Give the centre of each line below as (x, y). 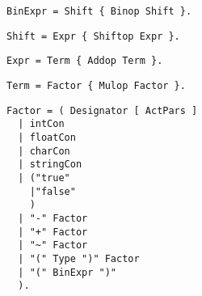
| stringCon (50, 165)
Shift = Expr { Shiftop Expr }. (93, 36)
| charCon (44, 151)
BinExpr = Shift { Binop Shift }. (99, 11)
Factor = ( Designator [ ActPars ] (102, 110)
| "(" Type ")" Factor (79, 258)
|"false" (53, 191)
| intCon (41, 124)
